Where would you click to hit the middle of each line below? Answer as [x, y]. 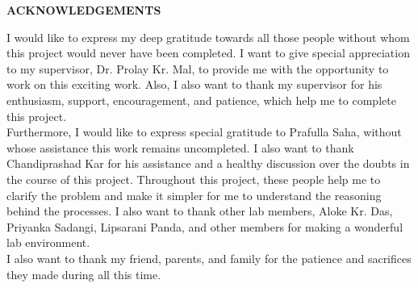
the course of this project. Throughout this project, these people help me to [194, 179]
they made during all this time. [84, 274]
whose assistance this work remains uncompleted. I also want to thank [180, 147]
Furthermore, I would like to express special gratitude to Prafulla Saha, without [204, 132]
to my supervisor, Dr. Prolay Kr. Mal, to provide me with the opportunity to [198, 68]
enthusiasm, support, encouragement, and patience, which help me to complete [201, 100]
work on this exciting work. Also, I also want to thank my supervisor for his [194, 84]
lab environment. [48, 242]
